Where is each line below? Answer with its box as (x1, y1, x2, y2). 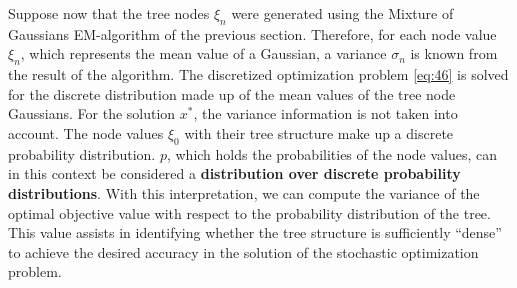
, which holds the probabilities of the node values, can (166, 143, 498, 164)
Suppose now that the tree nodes (8, 3, 210, 23)
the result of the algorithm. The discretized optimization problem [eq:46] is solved (8, 64, 509, 85)
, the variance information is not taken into (193, 103, 458, 124)
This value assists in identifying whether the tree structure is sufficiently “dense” (8, 222, 502, 243)
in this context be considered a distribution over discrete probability (8, 163, 461, 184)
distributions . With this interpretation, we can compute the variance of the (8, 182, 480, 203)
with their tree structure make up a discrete (184, 122, 454, 143)
